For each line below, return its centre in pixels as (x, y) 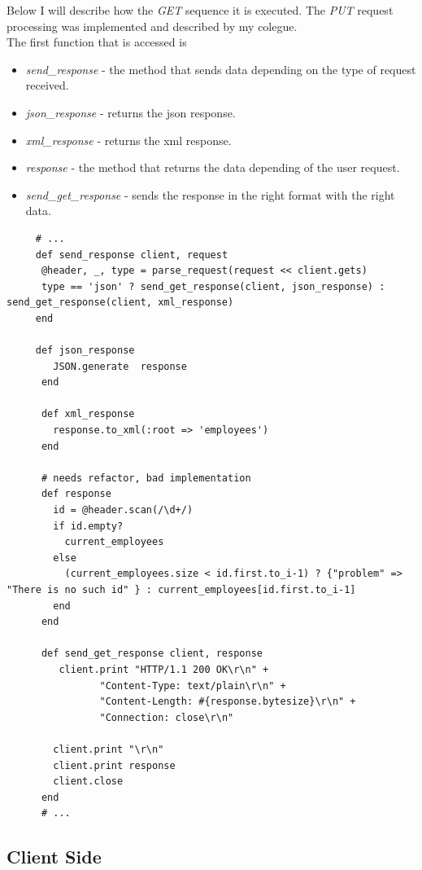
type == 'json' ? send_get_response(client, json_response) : (213, 286)
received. (47, 85)
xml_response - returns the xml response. (128, 140)
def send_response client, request (132, 255)
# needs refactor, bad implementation (146, 478)
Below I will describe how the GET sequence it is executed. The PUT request (200, 10)
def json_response (85, 351)
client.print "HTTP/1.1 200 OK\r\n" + (164, 669)
